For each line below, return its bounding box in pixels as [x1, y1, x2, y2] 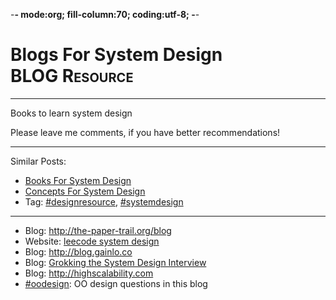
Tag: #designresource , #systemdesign [24, 195, 184, 208]
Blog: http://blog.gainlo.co [24, 245, 133, 258]
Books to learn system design [10, 107, 133, 119]
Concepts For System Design [24, 185, 146, 197]
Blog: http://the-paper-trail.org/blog [24, 224, 172, 236]
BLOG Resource [10, 65, 134, 88]
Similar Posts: [10, 155, 67, 167]
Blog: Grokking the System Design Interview [24, 256, 207, 268]
